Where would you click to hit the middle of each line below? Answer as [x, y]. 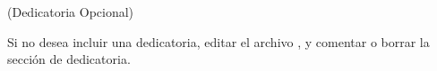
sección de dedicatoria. [69, 59]
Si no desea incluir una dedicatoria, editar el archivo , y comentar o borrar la [218, 41]
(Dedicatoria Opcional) [71, 12]
